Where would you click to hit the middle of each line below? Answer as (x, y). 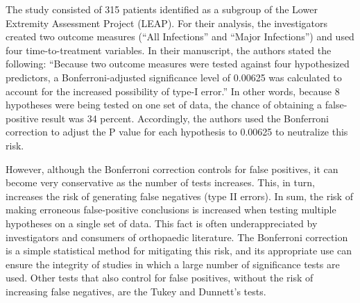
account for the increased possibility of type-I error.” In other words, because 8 (173, 91)
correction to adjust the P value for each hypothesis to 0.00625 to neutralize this (177, 132)
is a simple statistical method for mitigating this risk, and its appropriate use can (179, 251)
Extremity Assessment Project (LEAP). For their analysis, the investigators (166, 23)
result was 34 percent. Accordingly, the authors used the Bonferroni (185, 118)
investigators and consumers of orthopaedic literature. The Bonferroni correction (177, 237)
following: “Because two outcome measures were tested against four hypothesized (178, 64)
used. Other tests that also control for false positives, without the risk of (160, 278)
